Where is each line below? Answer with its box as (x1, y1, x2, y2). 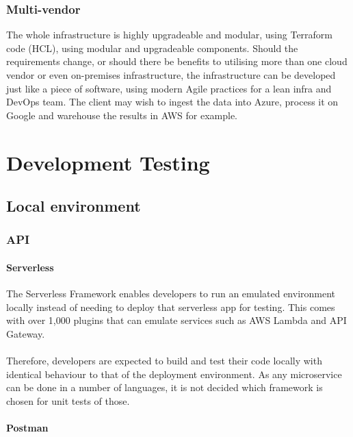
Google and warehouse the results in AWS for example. (6, 108, 238, 122)
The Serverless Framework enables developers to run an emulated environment (6, 286, 336, 301)
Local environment (6, 195, 141, 216)
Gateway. (6, 326, 45, 340)
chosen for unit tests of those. (6, 393, 130, 408)
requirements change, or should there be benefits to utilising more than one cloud (6, 54, 348, 68)
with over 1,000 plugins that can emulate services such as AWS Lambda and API (6, 313, 347, 327)
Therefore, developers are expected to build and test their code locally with (6, 353, 322, 368)
